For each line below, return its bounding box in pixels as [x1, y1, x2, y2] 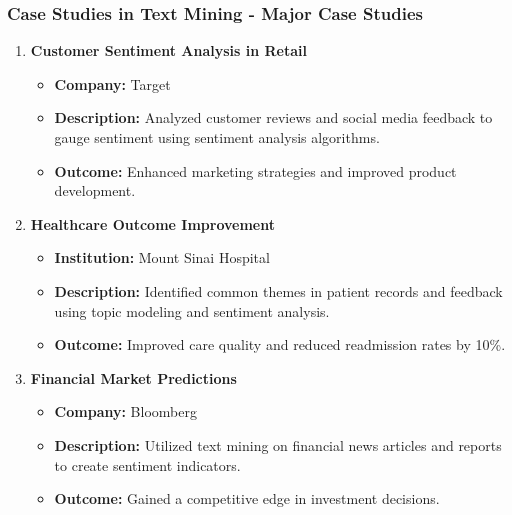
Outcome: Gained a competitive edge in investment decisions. [54, 488, 440, 509]
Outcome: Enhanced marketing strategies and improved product [54, 160, 457, 181]
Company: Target [54, 73, 171, 94]
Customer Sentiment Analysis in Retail [30, 40, 307, 61]
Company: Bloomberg [54, 401, 197, 422]
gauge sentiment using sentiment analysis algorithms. [54, 127, 380, 147]
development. [54, 180, 136, 201]
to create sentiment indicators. [54, 454, 241, 475]
